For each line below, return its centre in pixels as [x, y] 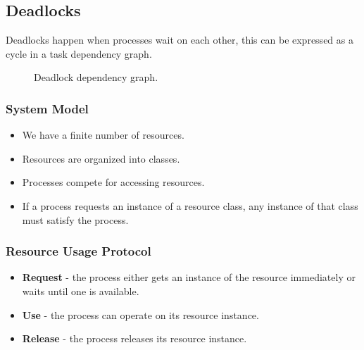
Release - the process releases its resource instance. [134, 338]
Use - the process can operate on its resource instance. [140, 314]
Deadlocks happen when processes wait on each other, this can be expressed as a [180, 40]
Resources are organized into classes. [101, 158]
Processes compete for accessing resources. [113, 182]
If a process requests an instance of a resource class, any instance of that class [190, 205]
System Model [47, 108]
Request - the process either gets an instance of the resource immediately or [189, 277]
